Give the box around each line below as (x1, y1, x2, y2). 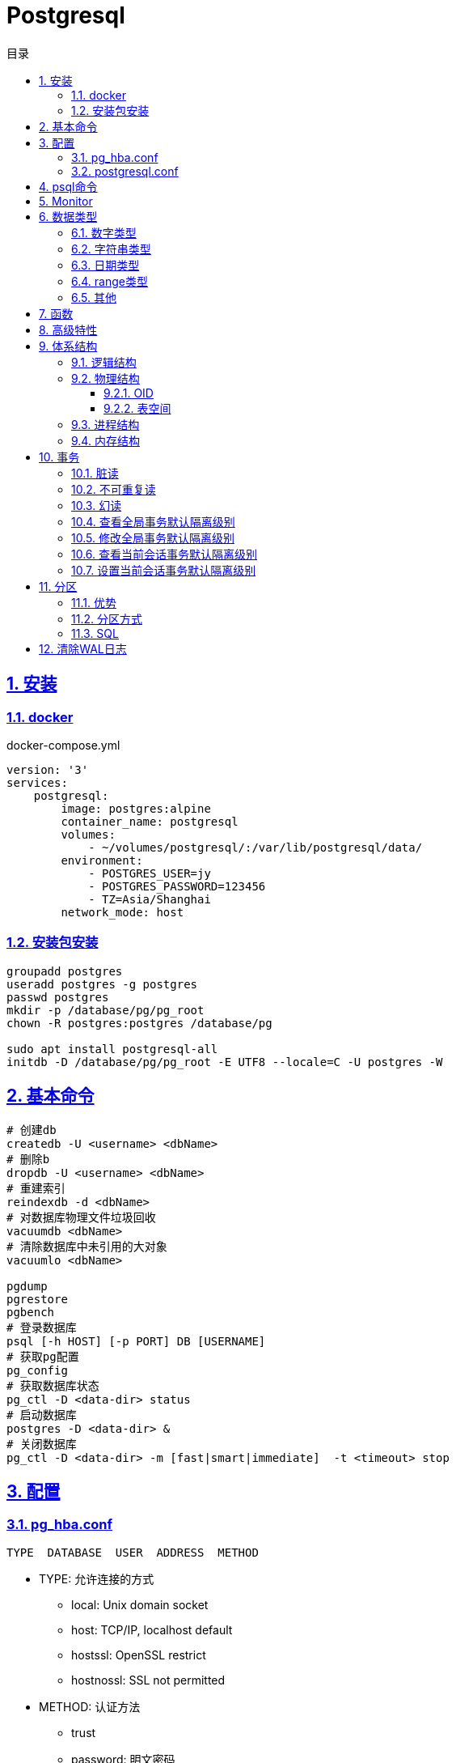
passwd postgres (6, 990, 109, 1004)
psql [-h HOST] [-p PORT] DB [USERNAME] (6, 1334, 266, 1348)
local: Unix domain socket (71, 1597, 209, 1612)
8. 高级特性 (39, 322, 98, 337)
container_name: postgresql (61, 814, 239, 828)
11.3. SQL (71, 626, 119, 640)
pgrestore (6, 1292, 68, 1306)
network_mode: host (61, 905, 184, 919)
